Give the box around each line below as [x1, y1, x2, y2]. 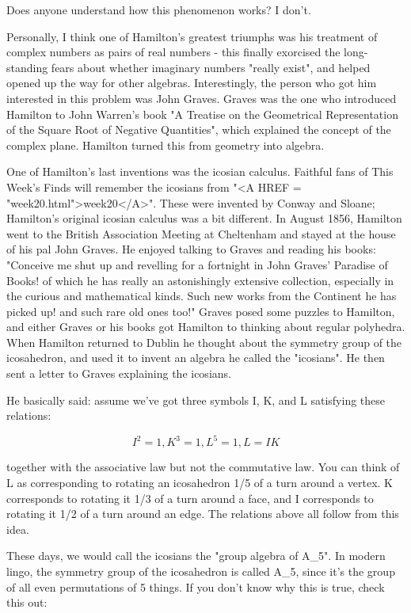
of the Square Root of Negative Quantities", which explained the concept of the [6, 121, 391, 138]
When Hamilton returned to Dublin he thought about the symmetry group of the [6, 333, 402, 350]
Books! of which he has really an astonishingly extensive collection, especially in [6, 272, 394, 288]
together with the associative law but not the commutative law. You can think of [6, 459, 400, 475]
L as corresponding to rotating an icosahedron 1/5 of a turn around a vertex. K [6, 474, 394, 490]
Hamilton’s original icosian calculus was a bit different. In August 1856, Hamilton [6, 210, 402, 227]
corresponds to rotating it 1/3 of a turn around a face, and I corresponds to [6, 489, 374, 506]
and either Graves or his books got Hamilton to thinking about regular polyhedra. [6, 318, 405, 335]
